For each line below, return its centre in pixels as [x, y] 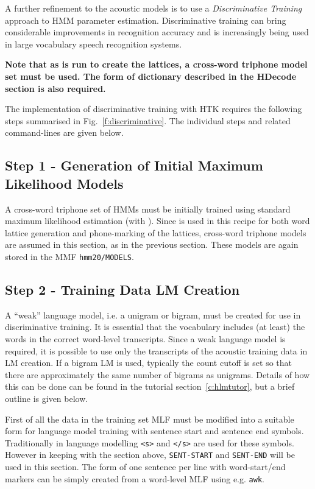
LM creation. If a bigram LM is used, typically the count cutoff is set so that [148, 363]
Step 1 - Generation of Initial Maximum [134, 165]
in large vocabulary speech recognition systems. [94, 44]
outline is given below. [47, 398]
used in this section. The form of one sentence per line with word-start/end [145, 467]
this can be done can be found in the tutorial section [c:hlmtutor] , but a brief [150, 386]
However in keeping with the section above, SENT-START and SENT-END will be [150, 455]
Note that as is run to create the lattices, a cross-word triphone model [156, 64]
